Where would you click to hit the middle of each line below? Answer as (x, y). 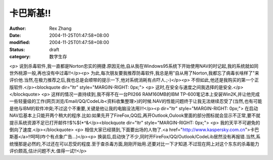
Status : (17, 49)
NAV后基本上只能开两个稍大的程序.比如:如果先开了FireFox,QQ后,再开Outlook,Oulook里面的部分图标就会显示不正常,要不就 (135, 115)
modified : (20, 43)
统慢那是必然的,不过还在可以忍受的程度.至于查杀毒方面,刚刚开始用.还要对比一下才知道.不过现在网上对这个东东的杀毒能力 (134, 144)
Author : (18, 28)
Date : (15, 35)
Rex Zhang (60, 28)
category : (20, 57)
